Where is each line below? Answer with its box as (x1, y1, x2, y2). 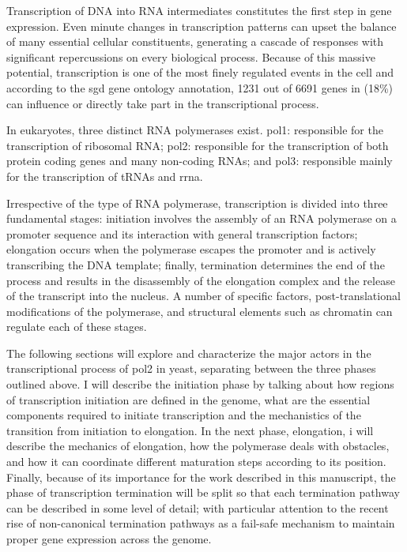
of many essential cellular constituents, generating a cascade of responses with (6, 33, 384, 50)
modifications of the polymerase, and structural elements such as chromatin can (6, 302, 393, 319)
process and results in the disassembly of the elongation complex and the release (6, 272, 395, 288)
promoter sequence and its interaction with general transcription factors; (6, 225, 358, 242)
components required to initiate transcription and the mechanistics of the (6, 407, 361, 423)
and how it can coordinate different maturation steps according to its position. (6, 453, 386, 470)
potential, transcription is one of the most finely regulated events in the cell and (6, 64, 394, 81)
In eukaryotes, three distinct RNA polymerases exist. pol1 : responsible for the (6, 122, 383, 138)
